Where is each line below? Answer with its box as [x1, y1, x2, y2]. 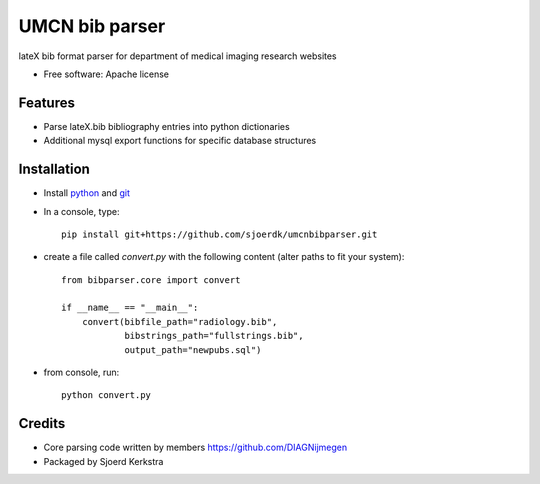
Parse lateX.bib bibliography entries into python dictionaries [43, 120, 290, 132]
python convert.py [61, 390, 152, 401]
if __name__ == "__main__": [61, 302, 199, 314]
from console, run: [43, 366, 120, 379]
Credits [18, 415, 66, 432]
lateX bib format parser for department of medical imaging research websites [18, 50, 337, 62]
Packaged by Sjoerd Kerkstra [43, 455, 164, 467]
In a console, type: [43, 205, 120, 217]
